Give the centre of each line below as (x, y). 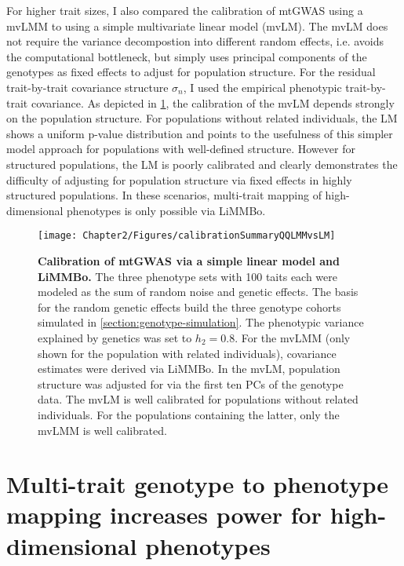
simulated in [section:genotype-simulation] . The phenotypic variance (201, 322)
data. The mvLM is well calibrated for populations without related (198, 399)
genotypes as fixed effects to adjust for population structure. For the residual (191, 72)
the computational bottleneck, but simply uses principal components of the (187, 56)
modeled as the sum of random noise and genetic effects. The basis (198, 292)
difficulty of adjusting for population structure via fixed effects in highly (179, 179)
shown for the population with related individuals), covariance (187, 353)
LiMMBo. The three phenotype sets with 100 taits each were (188, 276)
